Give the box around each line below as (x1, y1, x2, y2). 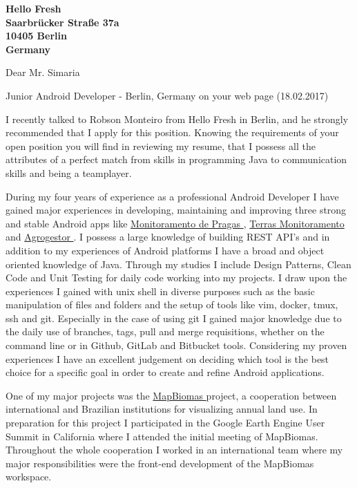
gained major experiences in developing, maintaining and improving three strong (6, 203, 347, 217)
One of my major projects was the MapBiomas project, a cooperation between (6, 388, 337, 402)
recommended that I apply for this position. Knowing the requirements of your (6, 125, 339, 140)
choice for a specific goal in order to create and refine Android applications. (6, 365, 325, 379)
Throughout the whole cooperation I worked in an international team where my (6, 442, 343, 457)
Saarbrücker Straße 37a (6, 15, 119, 29)
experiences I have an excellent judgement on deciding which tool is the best (6, 351, 329, 366)
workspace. (6, 469, 52, 484)
